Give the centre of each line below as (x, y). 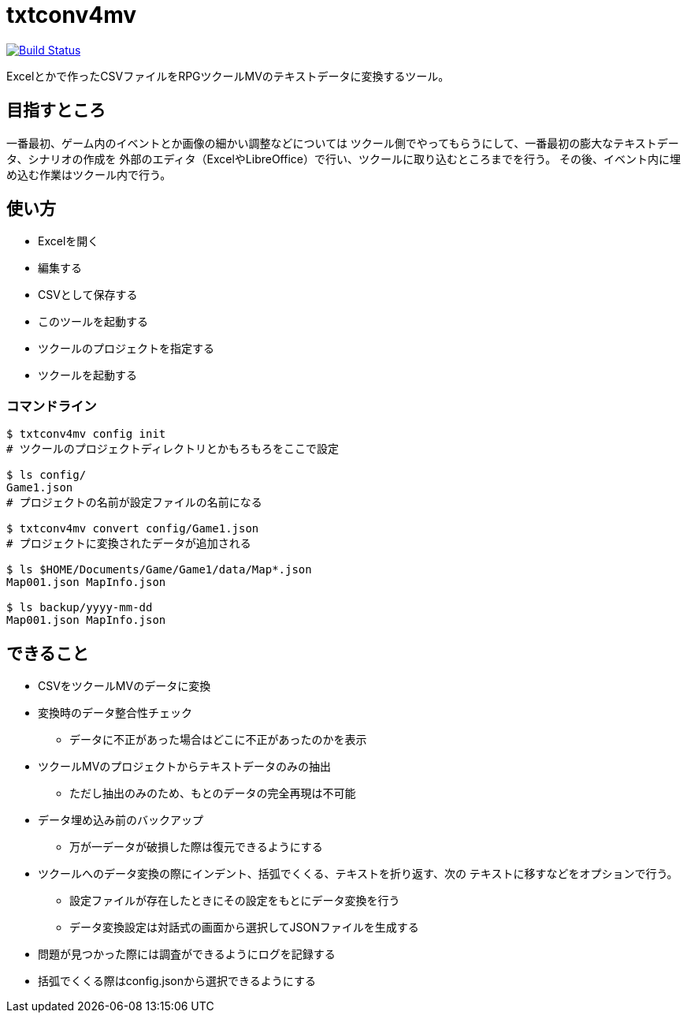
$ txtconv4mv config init (86, 434)
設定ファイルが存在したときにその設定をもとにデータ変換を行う (235, 901)
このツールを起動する (93, 322)
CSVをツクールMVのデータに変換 (124, 686)
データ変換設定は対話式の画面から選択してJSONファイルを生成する (244, 928)
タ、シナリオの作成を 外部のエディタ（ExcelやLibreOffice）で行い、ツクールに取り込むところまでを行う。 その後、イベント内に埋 (344, 159)
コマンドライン (52, 406)
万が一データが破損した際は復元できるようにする (196, 847)
